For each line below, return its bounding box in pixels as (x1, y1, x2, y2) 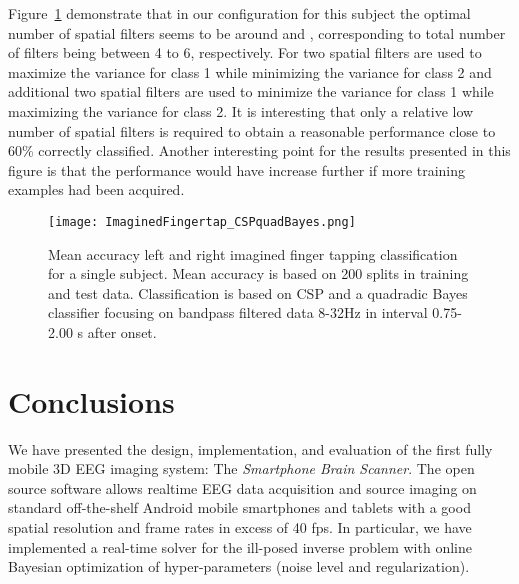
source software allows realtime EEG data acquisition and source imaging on (8, 477, 477, 498)
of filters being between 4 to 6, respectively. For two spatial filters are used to (8, 42, 482, 63)
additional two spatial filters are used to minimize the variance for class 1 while (8, 81, 494, 102)
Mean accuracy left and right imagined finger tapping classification (48, 243, 458, 264)
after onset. (87, 321, 157, 342)
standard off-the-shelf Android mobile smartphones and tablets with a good (8, 497, 471, 518)
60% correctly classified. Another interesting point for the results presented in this (8, 140, 511, 161)
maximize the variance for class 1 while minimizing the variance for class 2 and (8, 61, 492, 82)
